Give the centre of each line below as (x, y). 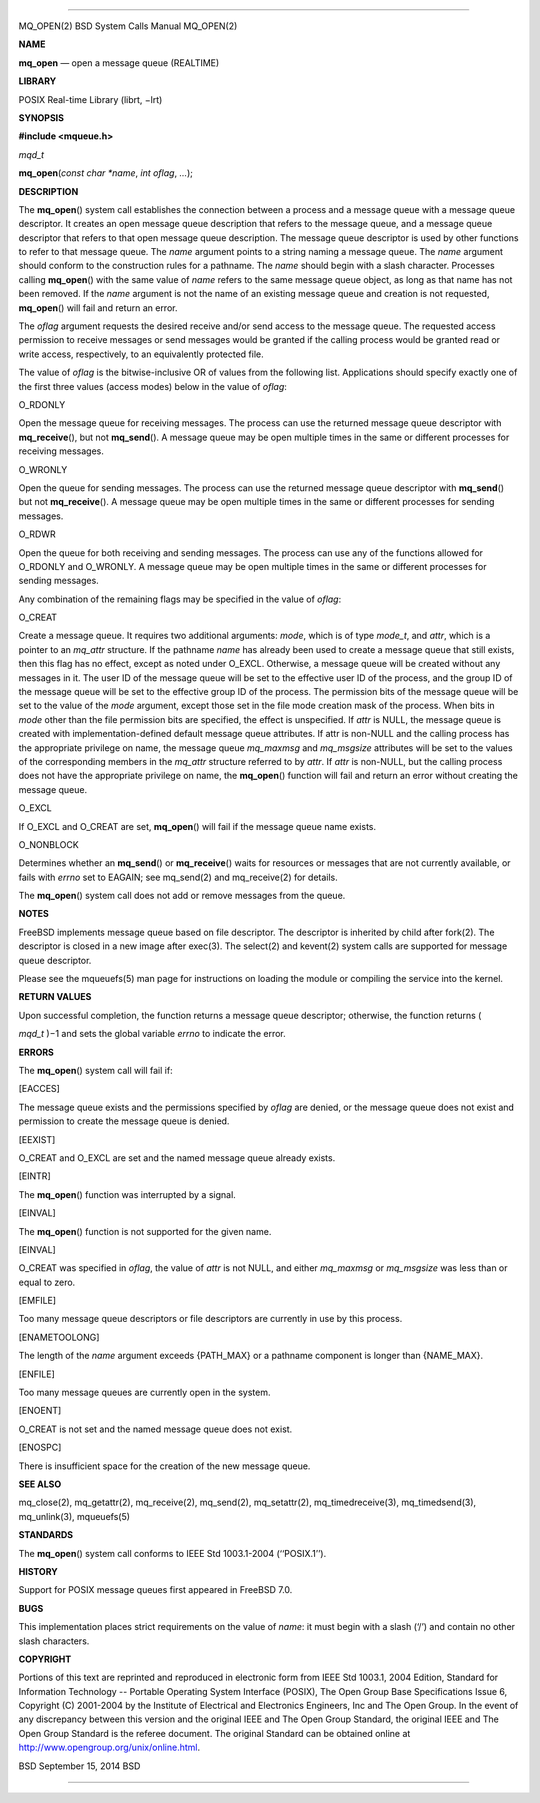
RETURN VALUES (55, 997)
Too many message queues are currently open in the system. (144, 1392)
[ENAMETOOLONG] (59, 1337)
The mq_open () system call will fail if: (96, 1070)
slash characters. (54, 1641)
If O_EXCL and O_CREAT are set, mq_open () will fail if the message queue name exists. (197, 826)
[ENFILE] (36, 1374)
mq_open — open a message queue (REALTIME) (119, 62)
